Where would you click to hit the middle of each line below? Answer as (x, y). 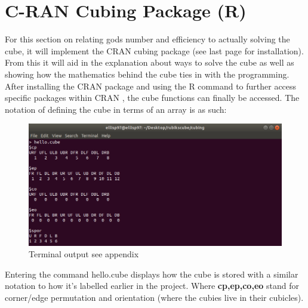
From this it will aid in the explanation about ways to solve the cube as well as (150, 62)
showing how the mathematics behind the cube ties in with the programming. (147, 74)
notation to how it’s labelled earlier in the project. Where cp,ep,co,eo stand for (152, 286)
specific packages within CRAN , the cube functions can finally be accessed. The (152, 98)
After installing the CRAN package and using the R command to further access (151, 86)
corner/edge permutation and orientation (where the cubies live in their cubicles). (154, 297)
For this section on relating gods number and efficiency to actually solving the (147, 39)
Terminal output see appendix (84, 254)
